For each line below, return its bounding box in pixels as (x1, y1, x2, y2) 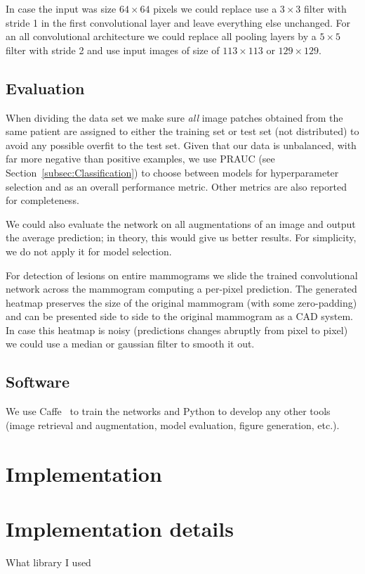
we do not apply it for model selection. (6, 243, 172, 258)
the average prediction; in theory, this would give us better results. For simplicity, (6, 230, 357, 245)
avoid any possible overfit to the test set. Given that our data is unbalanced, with (6, 137, 357, 152)
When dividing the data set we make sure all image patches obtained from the (6, 110, 343, 125)
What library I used (6, 554, 91, 569)
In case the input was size (6, 1, 117, 15)
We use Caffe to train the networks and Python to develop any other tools (6, 404, 331, 419)
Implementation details (6, 514, 234, 543)
